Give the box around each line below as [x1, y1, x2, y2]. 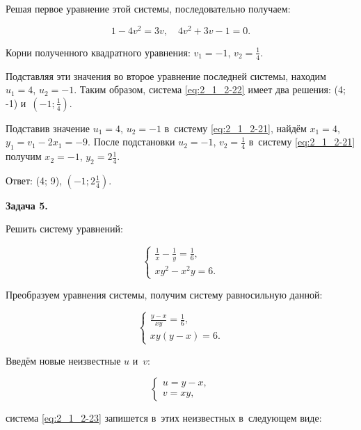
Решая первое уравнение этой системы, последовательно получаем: [6, 1, 291, 15]
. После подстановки [88, 134, 175, 149]
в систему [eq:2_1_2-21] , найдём [164, 120, 307, 135]
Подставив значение [6, 120, 90, 135]
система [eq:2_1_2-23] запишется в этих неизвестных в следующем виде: [6, 411, 322, 425]
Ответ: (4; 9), [6, 173, 62, 187]
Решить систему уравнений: [6, 221, 123, 236]
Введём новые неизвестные [6, 353, 121, 367]
